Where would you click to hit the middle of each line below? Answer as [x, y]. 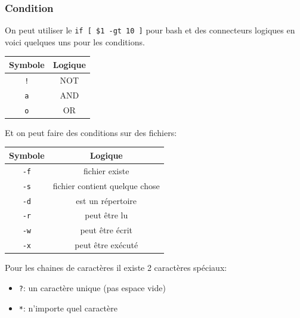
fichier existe [106, 170]
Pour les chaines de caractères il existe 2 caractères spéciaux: [116, 268]
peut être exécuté [106, 245]
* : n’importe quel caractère [68, 308]
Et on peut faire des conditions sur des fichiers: [91, 132]
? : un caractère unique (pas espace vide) [92, 288]
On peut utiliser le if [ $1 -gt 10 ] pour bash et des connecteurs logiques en [150, 30]
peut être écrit [106, 230]
